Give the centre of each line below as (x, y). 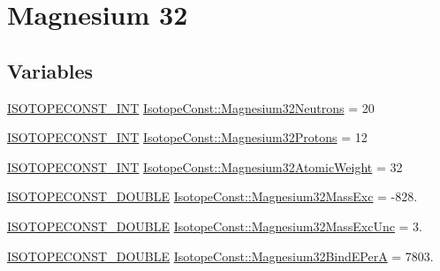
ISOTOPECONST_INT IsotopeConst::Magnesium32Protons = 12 (187, 137)
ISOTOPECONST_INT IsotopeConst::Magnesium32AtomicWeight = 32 (205, 166)
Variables (50, 70)
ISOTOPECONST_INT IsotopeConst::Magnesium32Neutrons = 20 (191, 107)
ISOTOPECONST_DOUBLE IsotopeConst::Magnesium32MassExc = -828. (212, 196)
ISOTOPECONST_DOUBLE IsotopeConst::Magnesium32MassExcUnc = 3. (215, 226)
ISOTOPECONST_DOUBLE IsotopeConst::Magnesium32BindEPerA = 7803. (220, 256)
